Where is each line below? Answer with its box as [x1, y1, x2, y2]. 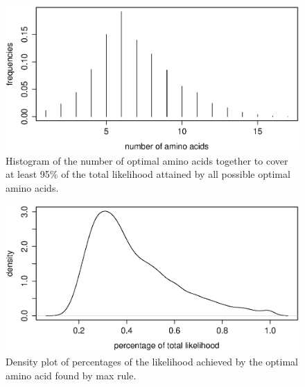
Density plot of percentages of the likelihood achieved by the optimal [6, 354, 298, 369]
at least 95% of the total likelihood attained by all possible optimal [6, 167, 290, 181]
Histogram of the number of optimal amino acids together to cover [6, 153, 288, 167]
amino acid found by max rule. [6, 368, 137, 382]
